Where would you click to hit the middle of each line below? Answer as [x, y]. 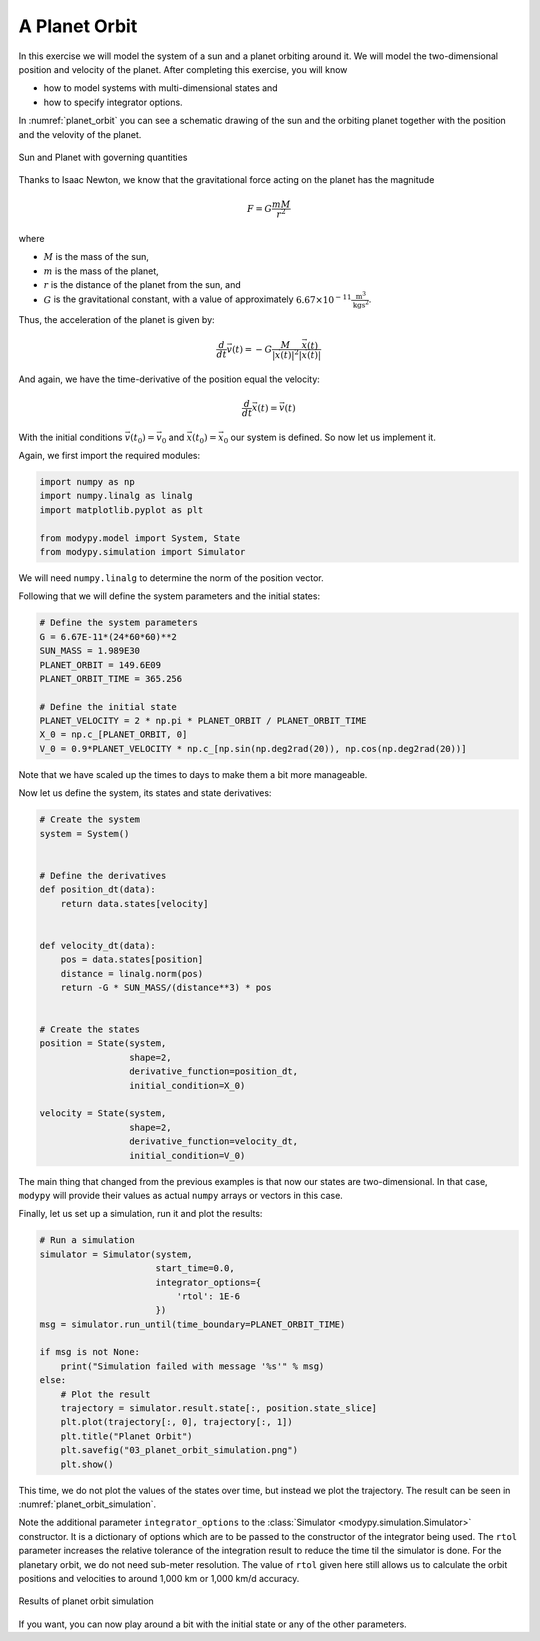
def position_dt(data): [98, 889]
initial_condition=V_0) [187, 1155]
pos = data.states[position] [132, 959]
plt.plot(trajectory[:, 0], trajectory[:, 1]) [177, 1422]
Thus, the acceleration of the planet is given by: [116, 320]
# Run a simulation [87, 1240]
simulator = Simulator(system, [116, 1254]
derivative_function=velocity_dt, [213, 1141]
